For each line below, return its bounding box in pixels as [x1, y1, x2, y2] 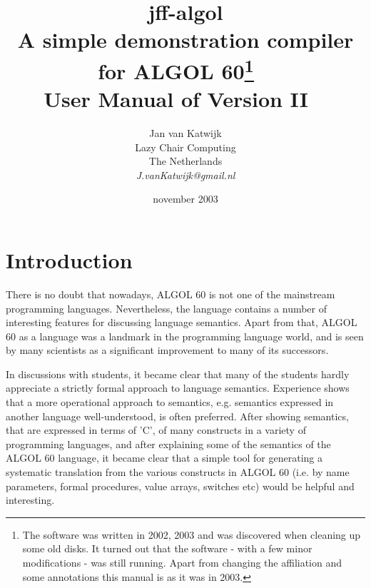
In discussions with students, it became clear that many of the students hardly [6, 366, 350, 381]
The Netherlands [148, 153, 223, 168]
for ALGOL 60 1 [98, 53, 255, 85]
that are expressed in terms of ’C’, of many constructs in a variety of [6, 422, 306, 437]
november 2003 [153, 191, 218, 206]
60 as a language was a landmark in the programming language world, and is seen [6, 328, 364, 343]
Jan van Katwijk [149, 126, 222, 141]
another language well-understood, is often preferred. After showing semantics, [6, 408, 349, 423]
